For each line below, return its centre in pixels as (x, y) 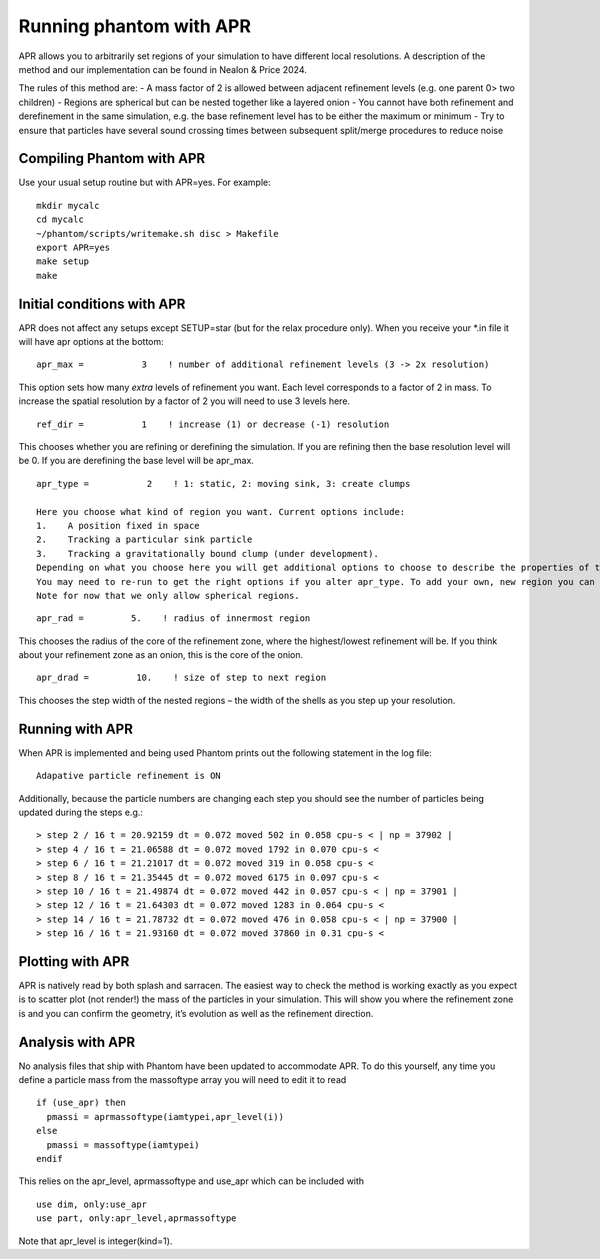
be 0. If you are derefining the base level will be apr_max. (136, 461)
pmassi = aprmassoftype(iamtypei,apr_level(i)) (165, 1116)
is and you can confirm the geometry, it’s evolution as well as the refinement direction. (196, 1013)
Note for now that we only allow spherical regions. (168, 595)
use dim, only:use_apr (92, 1204)
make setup (63, 261)
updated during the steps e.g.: (81, 812)
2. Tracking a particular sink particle (144, 539)
